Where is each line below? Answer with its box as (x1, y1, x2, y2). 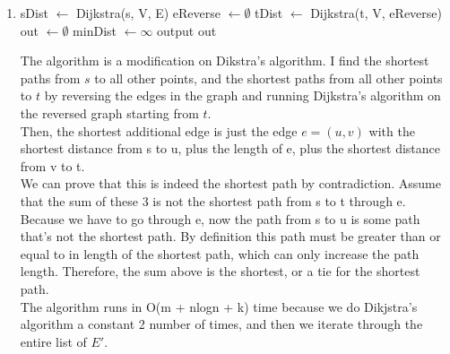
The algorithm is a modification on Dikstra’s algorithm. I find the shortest (20, 51, 429, 70)
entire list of (20, 332, 87, 350)
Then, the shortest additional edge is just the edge (20, 121, 298, 140)
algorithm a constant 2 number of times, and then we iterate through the (20, 315, 423, 333)
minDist (73, 21, 117, 39)
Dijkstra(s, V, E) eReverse (75, 4, 221, 22)
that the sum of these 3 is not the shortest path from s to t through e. (20, 191, 406, 210)
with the (368, 121, 415, 140)
